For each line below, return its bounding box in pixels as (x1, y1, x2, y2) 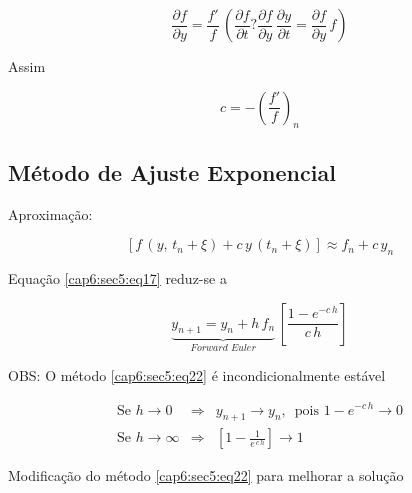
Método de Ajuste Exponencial (8, 156, 336, 187)
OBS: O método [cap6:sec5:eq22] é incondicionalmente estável (8, 364, 386, 385)
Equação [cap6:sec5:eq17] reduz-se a (8, 267, 227, 288)
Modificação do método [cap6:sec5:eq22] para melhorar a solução (8, 465, 404, 486)
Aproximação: (8, 203, 93, 224)
